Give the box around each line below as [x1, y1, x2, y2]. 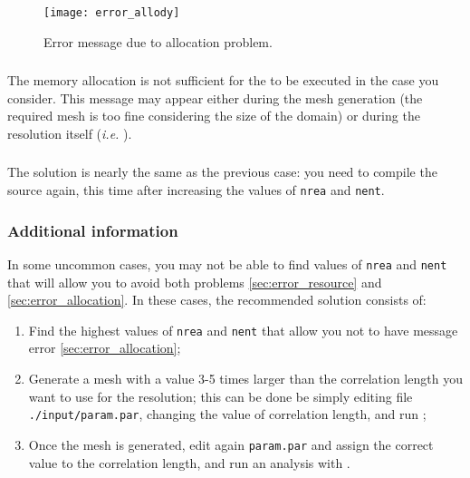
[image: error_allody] [43, 6, 180, 19]
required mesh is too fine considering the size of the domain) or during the [7, 106, 420, 125]
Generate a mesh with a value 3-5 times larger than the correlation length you [28, 369, 463, 388]
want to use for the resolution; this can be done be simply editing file [28, 386, 413, 405]
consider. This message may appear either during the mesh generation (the [7, 88, 423, 107]
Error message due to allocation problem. [43, 32, 273, 51]
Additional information [7, 219, 178, 241]
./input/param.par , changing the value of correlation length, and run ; [28, 405, 427, 424]
